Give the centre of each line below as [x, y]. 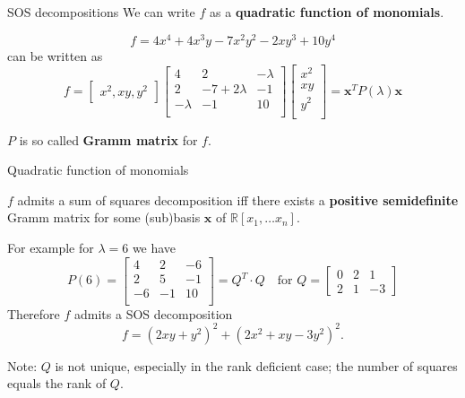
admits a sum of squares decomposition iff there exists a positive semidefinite [238, 199]
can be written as [55, 55]
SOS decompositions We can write [101, 12]
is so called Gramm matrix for [108, 139]
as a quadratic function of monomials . [327, 12]
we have [154, 247]
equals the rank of [57, 383]
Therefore [34, 313]
